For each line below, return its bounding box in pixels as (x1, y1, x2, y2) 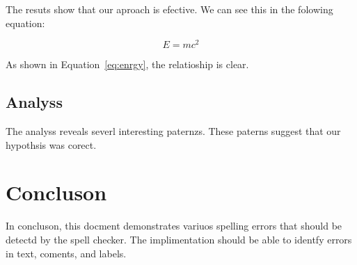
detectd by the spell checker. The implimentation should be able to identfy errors (6, 232, 352, 246)
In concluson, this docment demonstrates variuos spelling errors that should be (6, 218, 342, 233)
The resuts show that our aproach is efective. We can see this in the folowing (6, 2, 333, 16)
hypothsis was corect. (6, 137, 97, 152)
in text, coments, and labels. (6, 246, 127, 260)
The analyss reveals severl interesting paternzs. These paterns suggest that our (6, 124, 341, 138)
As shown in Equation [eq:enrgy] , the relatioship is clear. (6, 57, 249, 72)
